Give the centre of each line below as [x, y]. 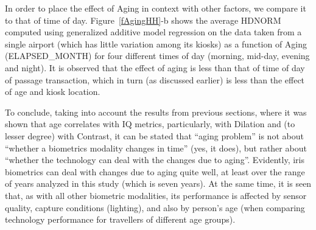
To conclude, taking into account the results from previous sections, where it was [156, 112]
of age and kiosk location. [53, 92]
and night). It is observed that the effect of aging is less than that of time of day [155, 67]
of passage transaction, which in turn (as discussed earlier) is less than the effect [155, 79]
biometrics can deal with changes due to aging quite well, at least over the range [155, 171]
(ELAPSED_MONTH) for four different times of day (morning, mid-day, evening [157, 56]
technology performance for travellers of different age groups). [120, 219]
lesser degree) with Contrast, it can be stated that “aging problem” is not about [154, 135]
